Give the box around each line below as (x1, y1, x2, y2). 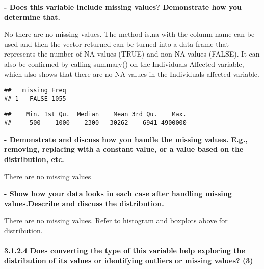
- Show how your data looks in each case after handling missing (4, 188, 232, 199)
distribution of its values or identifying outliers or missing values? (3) (4, 255, 253, 265)
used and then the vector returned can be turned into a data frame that (4, 38, 229, 49)
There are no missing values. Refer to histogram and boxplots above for (4, 215, 228, 226)
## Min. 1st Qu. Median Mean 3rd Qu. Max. (4, 111, 187, 118)
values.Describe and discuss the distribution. (4, 198, 164, 208)
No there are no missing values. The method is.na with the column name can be (4, 29, 255, 39)
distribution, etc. (4, 153, 64, 164)
